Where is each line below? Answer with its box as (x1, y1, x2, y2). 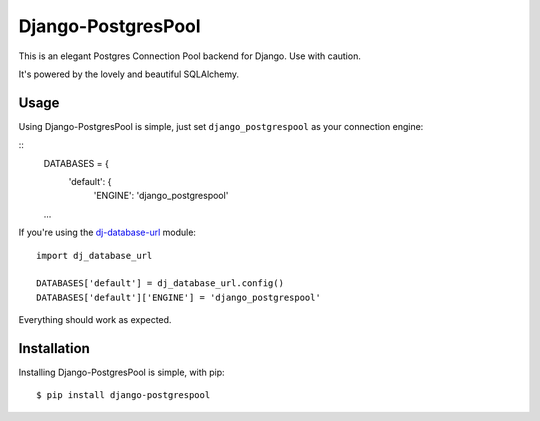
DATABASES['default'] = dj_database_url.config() (36, 278, 285, 289)
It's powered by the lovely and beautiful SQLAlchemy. (18, 68, 240, 80)
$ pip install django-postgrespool (36, 390, 211, 401)
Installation (18, 340, 90, 357)
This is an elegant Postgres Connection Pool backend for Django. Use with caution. (18, 50, 362, 62)
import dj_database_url (36, 250, 153, 261)
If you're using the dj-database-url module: (18, 226, 197, 239)
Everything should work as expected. (18, 314, 172, 326)
